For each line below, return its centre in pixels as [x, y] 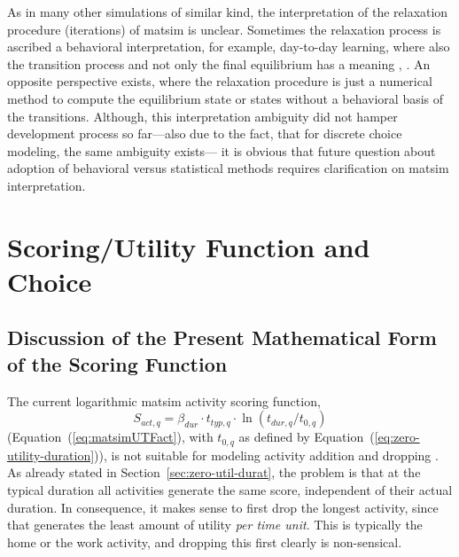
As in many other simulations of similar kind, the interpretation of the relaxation [228, 12]
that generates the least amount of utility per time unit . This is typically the [215, 525]
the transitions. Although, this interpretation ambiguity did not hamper [202, 116]
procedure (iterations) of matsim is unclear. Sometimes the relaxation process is [224, 29]
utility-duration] [51, 455]
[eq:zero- [397, 437]
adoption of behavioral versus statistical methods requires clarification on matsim [228, 168]
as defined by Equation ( [307, 437]
